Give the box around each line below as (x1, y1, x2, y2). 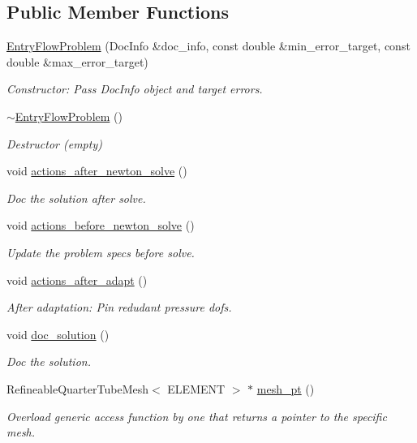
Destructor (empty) (6, 135, 102, 152)
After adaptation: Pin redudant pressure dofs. (6, 299, 232, 316)
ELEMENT (167, 380, 226, 397)
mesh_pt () (256, 380, 315, 397)
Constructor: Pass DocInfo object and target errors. (6, 80, 263, 97)
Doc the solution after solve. (6, 189, 146, 206)
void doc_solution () (6, 325, 110, 342)
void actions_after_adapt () (6, 271, 148, 288)
